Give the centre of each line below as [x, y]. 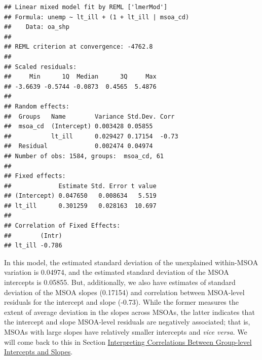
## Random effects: [37, 106]
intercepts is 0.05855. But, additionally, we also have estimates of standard [120, 282]
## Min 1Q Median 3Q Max [80, 77]
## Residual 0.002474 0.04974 [79, 146]
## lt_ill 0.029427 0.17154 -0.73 [91, 136]
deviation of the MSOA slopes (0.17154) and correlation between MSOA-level [124, 292]
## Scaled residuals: [41, 67]
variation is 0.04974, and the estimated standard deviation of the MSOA [117, 272]
